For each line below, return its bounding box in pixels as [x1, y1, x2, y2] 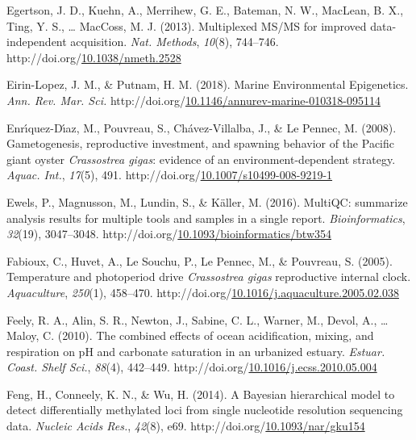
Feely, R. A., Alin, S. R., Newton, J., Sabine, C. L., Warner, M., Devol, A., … [6, 311, 389, 328]
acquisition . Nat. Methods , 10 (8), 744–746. [70, 33, 279, 50]
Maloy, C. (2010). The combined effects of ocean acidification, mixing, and [6, 327, 374, 344]
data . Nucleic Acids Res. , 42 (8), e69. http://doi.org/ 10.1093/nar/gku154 [6, 417, 365, 434]
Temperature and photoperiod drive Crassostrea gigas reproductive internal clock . [6, 268, 411, 285]
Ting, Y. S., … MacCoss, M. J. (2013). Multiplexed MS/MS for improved [6, 17, 367, 34]
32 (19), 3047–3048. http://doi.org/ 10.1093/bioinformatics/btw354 [6, 225, 332, 242]
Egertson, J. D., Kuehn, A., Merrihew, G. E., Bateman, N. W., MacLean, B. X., [6, 2, 404, 18]
